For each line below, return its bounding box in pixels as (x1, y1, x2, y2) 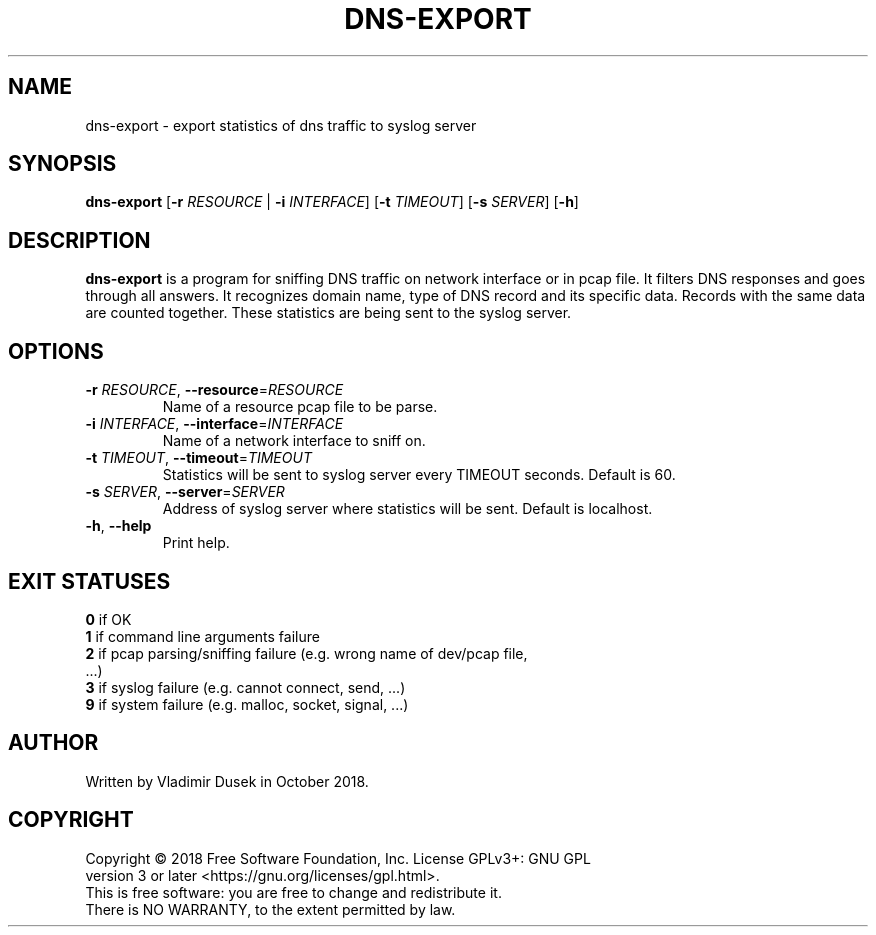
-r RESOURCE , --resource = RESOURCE (85, 381, 344, 399)
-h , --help (85, 517, 152, 535)
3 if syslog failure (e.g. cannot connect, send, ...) (85, 678, 406, 696)
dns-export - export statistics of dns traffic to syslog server (85, 116, 477, 134)
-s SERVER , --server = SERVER (85, 483, 285, 501)
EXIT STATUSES (8, 568, 171, 594)
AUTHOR (8, 730, 99, 756)
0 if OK (85, 610, 132, 628)
